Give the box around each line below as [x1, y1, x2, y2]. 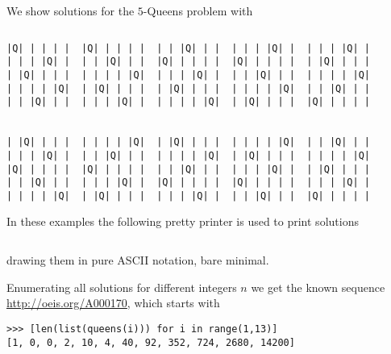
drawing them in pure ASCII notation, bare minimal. [6, 252, 269, 269]
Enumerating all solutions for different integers [6, 278, 237, 295]
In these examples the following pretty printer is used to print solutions [6, 213, 359, 230]
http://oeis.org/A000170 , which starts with [6, 294, 220, 311]
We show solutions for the [6, 2, 135, 19]
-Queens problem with [143, 2, 253, 19]
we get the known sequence [251, 278, 385, 295]
